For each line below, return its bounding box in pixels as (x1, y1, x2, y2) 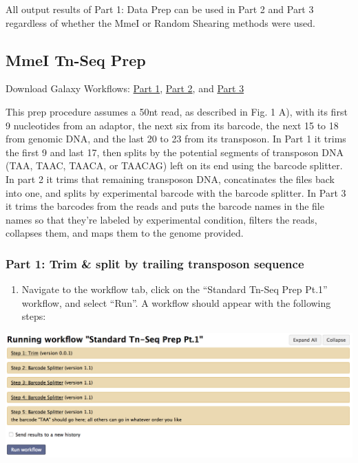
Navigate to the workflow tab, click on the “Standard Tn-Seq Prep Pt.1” (21, 282, 328, 297)
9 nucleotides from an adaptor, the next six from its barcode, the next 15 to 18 (6, 118, 339, 132)
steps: (21, 309, 46, 323)
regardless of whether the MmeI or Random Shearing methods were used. (6, 15, 315, 30)
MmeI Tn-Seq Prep (6, 49, 146, 70)
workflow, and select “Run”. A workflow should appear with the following (21, 295, 331, 310)
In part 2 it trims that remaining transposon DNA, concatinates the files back (6, 171, 335, 186)
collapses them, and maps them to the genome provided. (6, 226, 244, 240)
